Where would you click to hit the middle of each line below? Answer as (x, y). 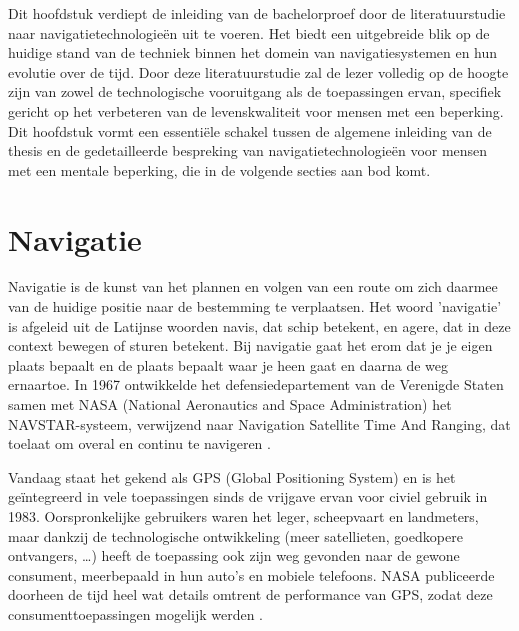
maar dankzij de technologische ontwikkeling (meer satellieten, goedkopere (235, 535)
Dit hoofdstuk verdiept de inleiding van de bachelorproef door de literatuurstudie (257, 13)
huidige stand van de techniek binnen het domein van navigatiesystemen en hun (253, 52)
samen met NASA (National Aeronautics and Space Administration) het (230, 404)
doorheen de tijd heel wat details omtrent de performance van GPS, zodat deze (250, 594)
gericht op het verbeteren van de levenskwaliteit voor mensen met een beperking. (256, 110)
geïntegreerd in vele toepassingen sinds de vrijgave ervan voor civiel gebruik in (248, 496)
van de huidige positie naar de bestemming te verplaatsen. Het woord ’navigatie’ (255, 306)
